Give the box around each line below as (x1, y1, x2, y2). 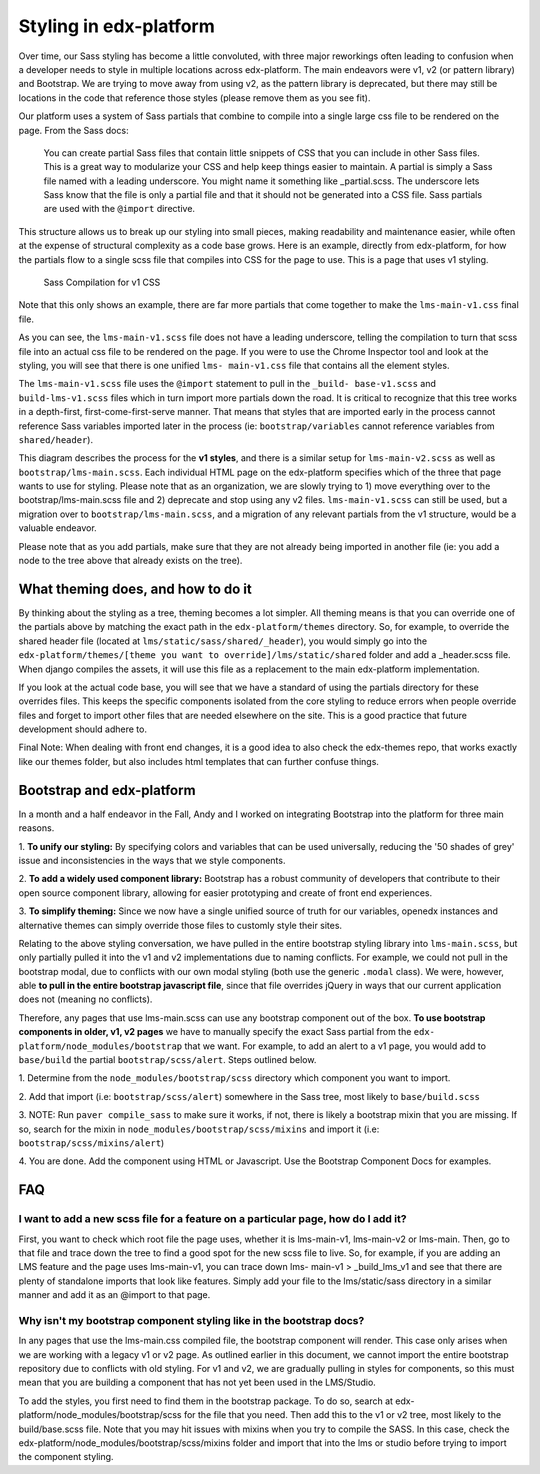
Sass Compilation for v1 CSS (43, 276, 161, 289)
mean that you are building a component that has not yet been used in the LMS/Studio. (18, 1376, 377, 1389)
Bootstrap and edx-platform (18, 781, 196, 799)
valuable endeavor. (18, 522, 97, 534)
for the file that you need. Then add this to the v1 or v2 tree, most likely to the (183, 1409, 502, 1421)
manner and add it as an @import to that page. (18, 1289, 211, 1301)
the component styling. (18, 1451, 114, 1463)
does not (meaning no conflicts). (18, 993, 153, 1005)
